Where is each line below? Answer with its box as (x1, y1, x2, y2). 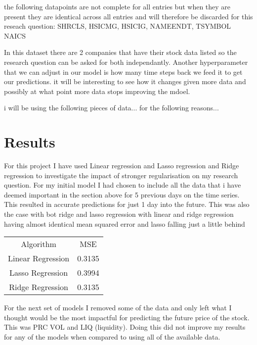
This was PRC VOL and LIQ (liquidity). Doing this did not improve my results (4, 322, 246, 332)
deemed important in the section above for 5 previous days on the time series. (4, 189, 240, 199)
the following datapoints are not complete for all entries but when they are (4, 1, 231, 11)
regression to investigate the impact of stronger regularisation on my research (4, 170, 238, 180)
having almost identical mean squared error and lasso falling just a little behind (4, 218, 245, 229)
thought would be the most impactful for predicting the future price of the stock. (4, 312, 250, 322)
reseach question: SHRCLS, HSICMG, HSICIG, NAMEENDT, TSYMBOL (4, 21, 231, 31)
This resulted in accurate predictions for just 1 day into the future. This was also (4, 199, 250, 209)
